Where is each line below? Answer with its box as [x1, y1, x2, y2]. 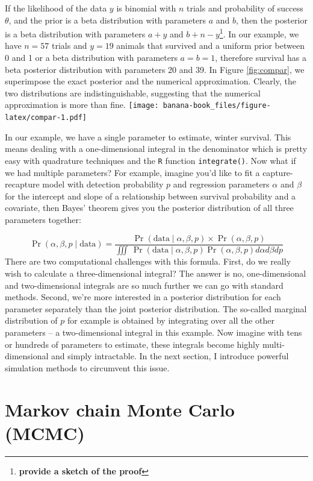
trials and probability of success [187, 2, 303, 14]
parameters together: [5, 213, 81, 225]
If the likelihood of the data [5, 2, 107, 14]
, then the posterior [236, 13, 308, 26]
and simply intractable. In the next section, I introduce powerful [51, 350, 289, 362]
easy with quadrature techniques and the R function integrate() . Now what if [5, 154, 296, 166]
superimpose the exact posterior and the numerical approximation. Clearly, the [5, 75, 296, 87]
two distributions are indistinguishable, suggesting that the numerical [5, 86, 261, 99]
